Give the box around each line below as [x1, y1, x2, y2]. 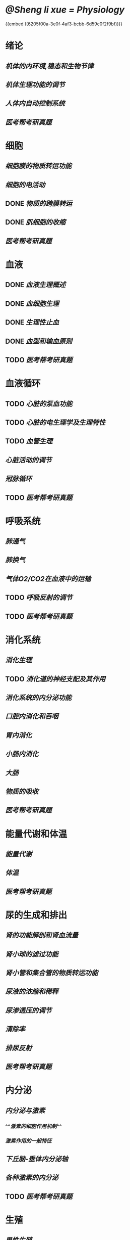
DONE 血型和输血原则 [5, 337, 73, 345]
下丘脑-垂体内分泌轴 [5, 1155, 68, 1163]
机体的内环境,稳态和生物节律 [5, 62, 94, 70]
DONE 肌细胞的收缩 [5, 218, 66, 226]
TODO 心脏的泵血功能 [5, 399, 73, 408]
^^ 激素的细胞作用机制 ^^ [5, 1123, 62, 1130]
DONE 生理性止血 [5, 318, 59, 327]
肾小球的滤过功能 [5, 950, 58, 958]
